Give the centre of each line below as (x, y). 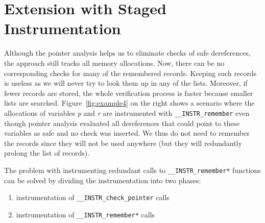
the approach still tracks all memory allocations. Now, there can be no (114, 63)
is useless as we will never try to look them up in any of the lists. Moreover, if (126, 83)
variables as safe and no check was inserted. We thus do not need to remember (127, 133)
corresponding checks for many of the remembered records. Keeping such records (130, 73)
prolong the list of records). (47, 153)
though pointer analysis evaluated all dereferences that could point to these (122, 123)
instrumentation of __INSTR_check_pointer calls (93, 197)
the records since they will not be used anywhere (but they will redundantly (123, 143)
